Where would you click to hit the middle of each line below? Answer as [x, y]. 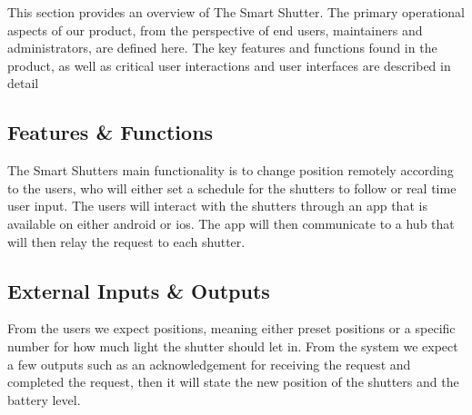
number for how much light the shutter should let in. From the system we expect [233, 346]
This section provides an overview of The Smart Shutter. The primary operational [236, 12]
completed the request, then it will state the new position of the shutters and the [233, 382]
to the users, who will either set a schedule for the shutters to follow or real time [232, 188]
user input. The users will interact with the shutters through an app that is [217, 206]
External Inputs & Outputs [139, 290]
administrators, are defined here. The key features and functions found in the [222, 48]
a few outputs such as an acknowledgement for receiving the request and [209, 364]
